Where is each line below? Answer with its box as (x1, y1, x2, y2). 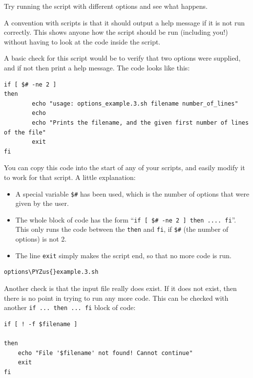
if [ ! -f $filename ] (4, 320, 78, 328)
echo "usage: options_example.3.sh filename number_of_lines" (32, 100, 238, 107)
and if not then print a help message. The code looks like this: (4, 62, 190, 72)
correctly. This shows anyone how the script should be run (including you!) (4, 27, 228, 37)
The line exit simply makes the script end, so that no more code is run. (15, 250, 232, 260)
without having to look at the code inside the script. (4, 36, 161, 46)
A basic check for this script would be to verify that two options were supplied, (4, 53, 241, 63)
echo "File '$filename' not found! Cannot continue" (18, 349, 193, 356)
